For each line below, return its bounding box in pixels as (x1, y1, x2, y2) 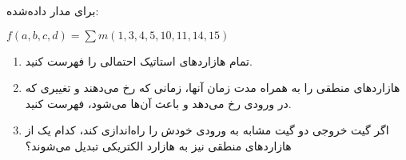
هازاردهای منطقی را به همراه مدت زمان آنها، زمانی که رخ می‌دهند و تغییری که (25, 79, 400, 96)
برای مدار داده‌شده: (6, 2, 99, 18)
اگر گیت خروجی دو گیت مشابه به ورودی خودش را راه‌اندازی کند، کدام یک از (25, 122, 389, 138)
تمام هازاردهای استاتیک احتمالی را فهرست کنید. (25, 52, 253, 69)
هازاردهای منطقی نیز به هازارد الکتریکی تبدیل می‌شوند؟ (25, 137, 292, 154)
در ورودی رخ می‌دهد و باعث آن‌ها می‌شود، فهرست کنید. (25, 94, 292, 111)
